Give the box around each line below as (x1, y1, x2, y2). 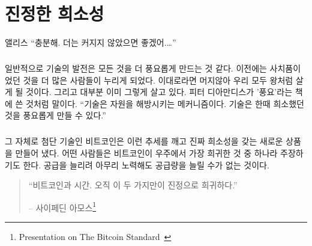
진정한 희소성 (5, 1, 104, 26)
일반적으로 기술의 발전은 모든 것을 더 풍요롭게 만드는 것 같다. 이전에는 (5, 62, 267, 75)
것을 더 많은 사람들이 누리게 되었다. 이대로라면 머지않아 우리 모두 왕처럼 (23, 73, 293, 86)
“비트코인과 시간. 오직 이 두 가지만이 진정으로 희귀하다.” (28, 179, 238, 191)
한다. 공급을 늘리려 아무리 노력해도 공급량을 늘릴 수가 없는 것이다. (23, 158, 269, 171)
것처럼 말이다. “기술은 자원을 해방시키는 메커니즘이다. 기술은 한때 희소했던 (26, 97, 304, 109)
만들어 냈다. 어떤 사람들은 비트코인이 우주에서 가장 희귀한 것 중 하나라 (15, 147, 278, 159)
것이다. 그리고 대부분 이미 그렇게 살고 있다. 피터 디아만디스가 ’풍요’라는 (26, 85, 293, 98)
